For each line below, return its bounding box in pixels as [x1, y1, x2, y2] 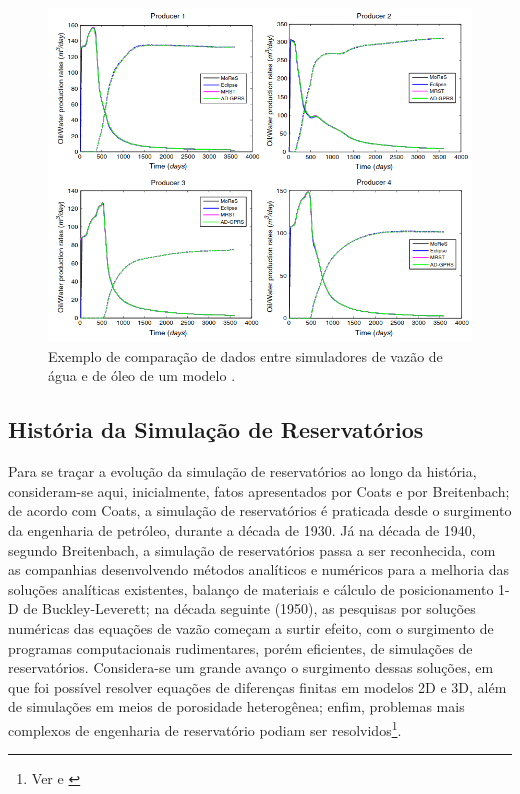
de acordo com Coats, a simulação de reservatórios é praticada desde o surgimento [8, 500, 512, 521]
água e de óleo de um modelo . [48, 365, 236, 386]
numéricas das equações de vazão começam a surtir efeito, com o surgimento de [8, 618, 494, 639]
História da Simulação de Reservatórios [8, 414, 424, 445]
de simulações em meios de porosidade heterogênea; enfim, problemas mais [8, 696, 465, 717]
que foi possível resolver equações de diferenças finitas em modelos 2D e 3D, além [8, 676, 507, 697]
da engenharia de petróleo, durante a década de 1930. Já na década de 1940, [8, 520, 476, 541]
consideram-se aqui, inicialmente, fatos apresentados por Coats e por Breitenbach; [8, 480, 510, 501]
